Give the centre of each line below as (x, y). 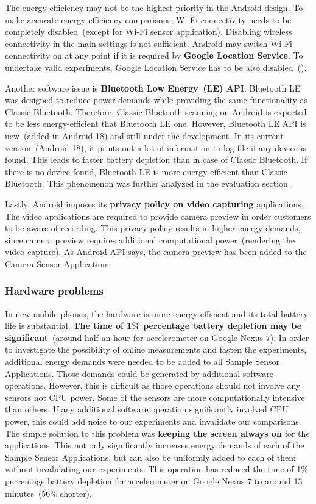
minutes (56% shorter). (48, 493)
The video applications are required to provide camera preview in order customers (158, 216)
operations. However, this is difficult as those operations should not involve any (153, 385)
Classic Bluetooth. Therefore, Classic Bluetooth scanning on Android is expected (156, 111)
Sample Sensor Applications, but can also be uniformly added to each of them (150, 457)
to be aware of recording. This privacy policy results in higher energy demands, (153, 228)
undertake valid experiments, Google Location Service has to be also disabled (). (156, 67)
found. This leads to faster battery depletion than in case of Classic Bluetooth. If (156, 160)
